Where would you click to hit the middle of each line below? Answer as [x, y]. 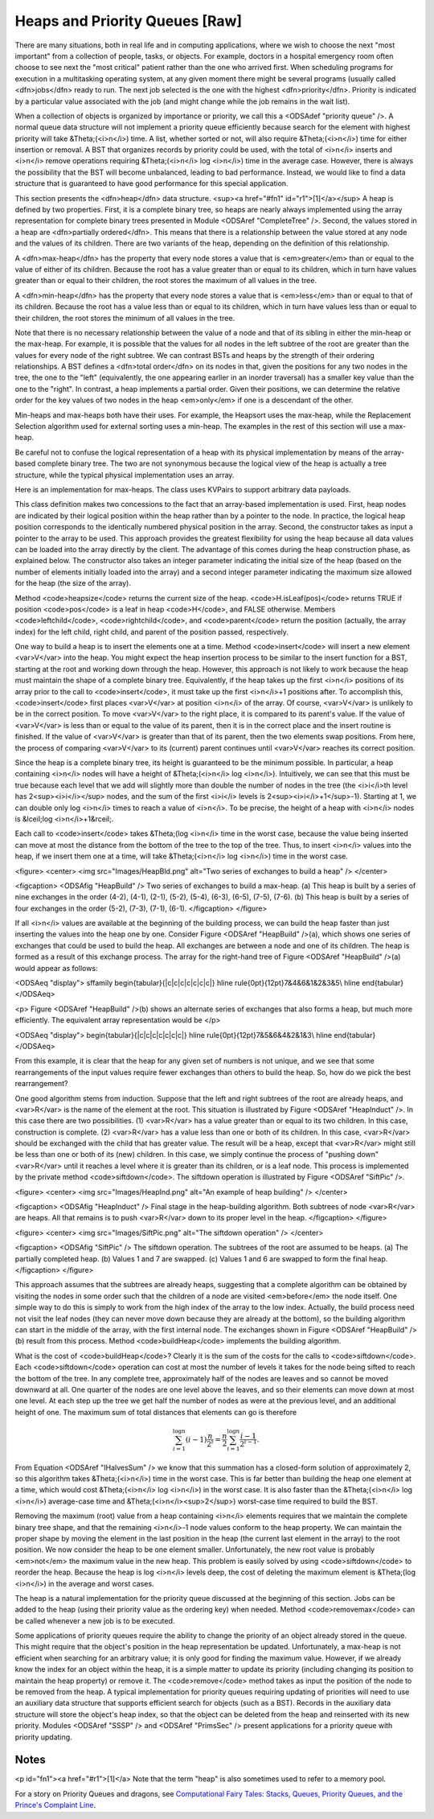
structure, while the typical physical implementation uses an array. [125, 475]
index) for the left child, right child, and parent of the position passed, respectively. [152, 632]
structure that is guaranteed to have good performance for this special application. [151, 183]
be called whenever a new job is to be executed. [95, 1620]
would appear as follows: [56, 968]
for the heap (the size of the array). [73, 583]
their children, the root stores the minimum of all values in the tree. [125, 318]
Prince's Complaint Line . [55, 1805]
